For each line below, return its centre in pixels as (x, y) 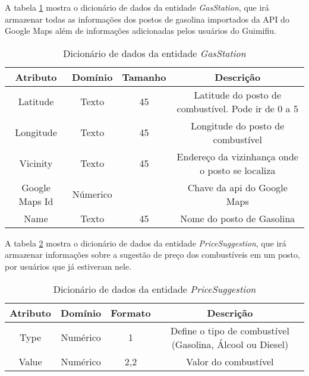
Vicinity (36, 163)
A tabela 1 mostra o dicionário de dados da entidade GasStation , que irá (137, 7)
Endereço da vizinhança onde (237, 156)
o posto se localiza (238, 170)
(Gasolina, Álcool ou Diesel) (230, 344)
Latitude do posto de (238, 94)
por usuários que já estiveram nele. (68, 266)
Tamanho (144, 77)
